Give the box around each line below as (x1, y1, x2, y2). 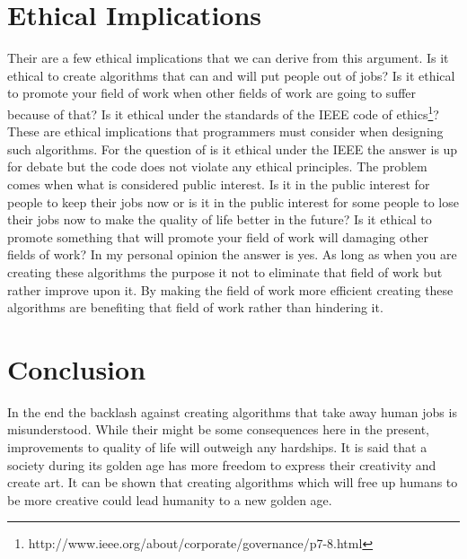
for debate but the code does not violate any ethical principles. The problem (7, 157, 427, 176)
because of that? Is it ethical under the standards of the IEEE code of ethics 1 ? (7, 101, 439, 123)
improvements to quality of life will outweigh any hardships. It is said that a (7, 438, 427, 456)
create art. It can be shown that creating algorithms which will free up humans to (7, 473, 458, 492)
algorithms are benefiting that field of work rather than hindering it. (7, 298, 383, 317)
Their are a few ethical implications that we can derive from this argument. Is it (7, 48, 449, 67)
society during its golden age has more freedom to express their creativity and (7, 455, 436, 474)
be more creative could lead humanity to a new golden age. (7, 490, 332, 509)
